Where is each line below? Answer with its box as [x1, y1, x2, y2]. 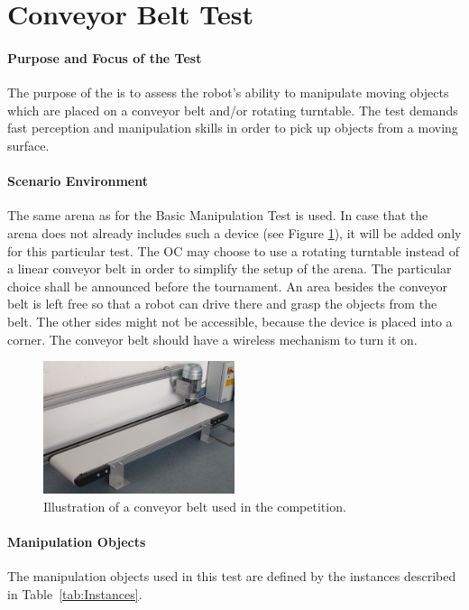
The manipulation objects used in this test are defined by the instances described [7, 567, 456, 586]
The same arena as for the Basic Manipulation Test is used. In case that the [7, 206, 428, 225]
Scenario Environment [7, 171, 148, 190]
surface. [7, 135, 50, 154]
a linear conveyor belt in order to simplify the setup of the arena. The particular [7, 259, 452, 278]
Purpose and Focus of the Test [7, 48, 202, 67]
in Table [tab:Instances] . [7, 584, 143, 603]
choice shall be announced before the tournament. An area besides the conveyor [7, 276, 448, 295]
